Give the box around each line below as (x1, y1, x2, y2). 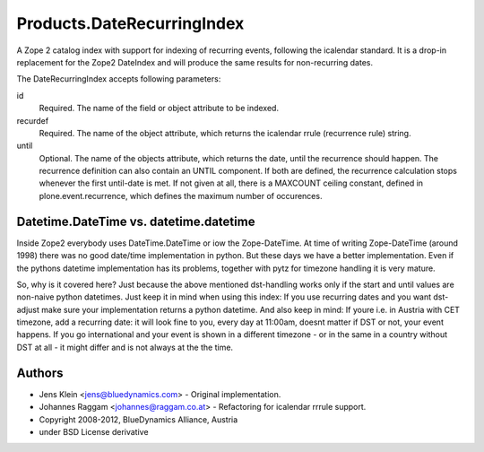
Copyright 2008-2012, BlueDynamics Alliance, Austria (39, 413, 238, 425)
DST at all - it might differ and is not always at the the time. (16, 342, 233, 352)
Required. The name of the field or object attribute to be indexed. (39, 103, 280, 114)
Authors (16, 365, 64, 380)
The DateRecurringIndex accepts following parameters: (16, 74, 221, 84)
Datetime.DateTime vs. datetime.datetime (16, 213, 255, 229)
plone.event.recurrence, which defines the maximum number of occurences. (39, 190, 323, 201)
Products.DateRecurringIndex (16, 13, 245, 33)
